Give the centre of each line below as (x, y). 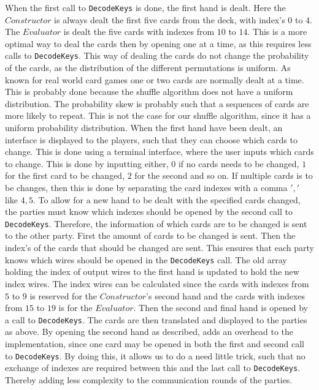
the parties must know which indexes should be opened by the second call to (149, 212)
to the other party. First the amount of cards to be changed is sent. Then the (150, 235)
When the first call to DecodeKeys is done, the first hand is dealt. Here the (145, 7)
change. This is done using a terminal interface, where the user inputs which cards (159, 152)
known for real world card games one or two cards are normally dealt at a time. (155, 79)
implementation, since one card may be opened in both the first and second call (155, 343)
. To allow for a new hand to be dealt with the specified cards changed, (167, 199)
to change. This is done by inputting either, (87, 163)
